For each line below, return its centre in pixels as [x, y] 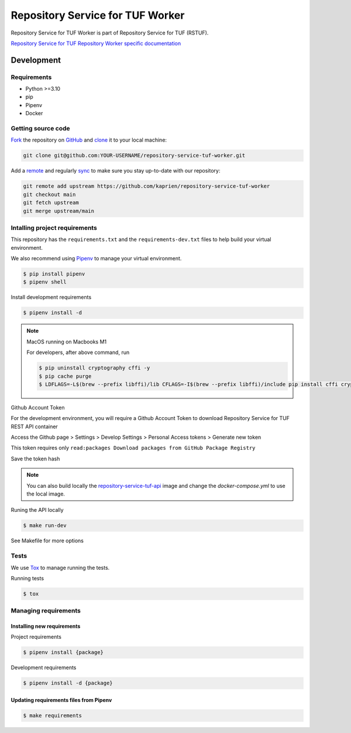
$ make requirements [52, 715]
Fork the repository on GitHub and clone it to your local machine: [89, 140]
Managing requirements [46, 611]
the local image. [46, 494]
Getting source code [40, 129]
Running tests [27, 578]
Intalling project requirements [54, 228]
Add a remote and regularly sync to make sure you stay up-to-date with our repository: [116, 171]
